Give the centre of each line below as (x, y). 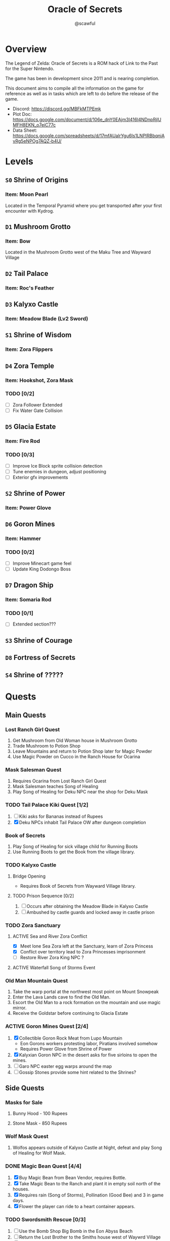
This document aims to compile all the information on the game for (75, 88)
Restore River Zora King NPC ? (52, 958)
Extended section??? (34, 624)
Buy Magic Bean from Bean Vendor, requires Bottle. (73, 1178)
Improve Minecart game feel (42, 563)
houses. (21, 1189)
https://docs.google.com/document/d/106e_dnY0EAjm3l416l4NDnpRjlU (87, 119)
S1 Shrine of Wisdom (38, 335)
